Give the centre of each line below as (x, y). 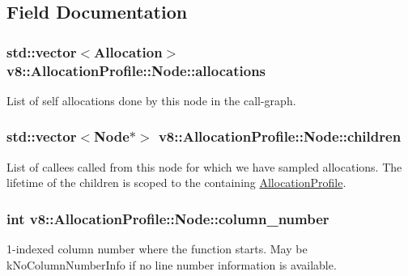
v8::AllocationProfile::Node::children (280, 136)
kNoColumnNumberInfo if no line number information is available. (172, 264)
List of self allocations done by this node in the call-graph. (151, 100)
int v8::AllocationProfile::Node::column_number (168, 218)
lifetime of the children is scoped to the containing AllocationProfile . (176, 183)
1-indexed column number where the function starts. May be (157, 249)
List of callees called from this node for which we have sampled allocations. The (204, 166)
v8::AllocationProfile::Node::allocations (136, 70)
